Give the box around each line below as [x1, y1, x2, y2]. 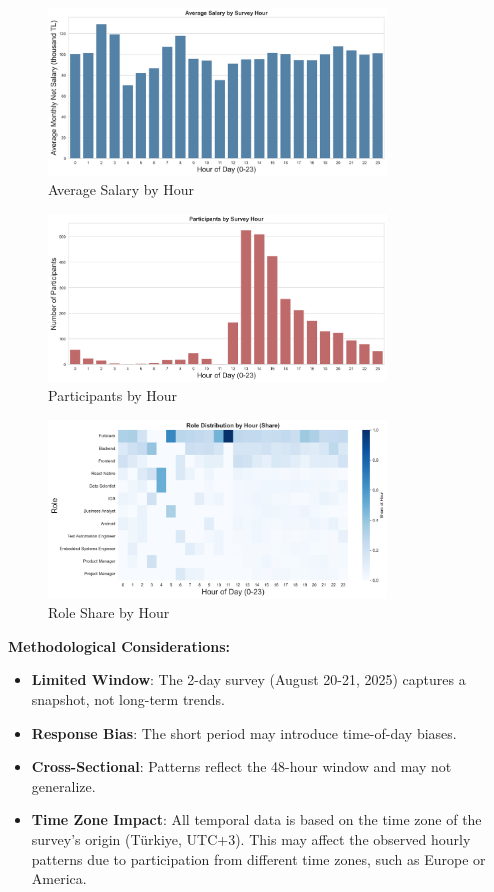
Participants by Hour [48, 385, 178, 406]
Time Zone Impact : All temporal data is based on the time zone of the [31, 809, 482, 830]
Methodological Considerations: [8, 635, 230, 656]
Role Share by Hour [48, 602, 170, 623]
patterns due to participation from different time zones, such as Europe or [31, 848, 486, 869]
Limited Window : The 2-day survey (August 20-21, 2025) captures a [31, 669, 466, 690]
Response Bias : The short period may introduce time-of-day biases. [31, 722, 457, 743]
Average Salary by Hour [48, 179, 194, 200]
